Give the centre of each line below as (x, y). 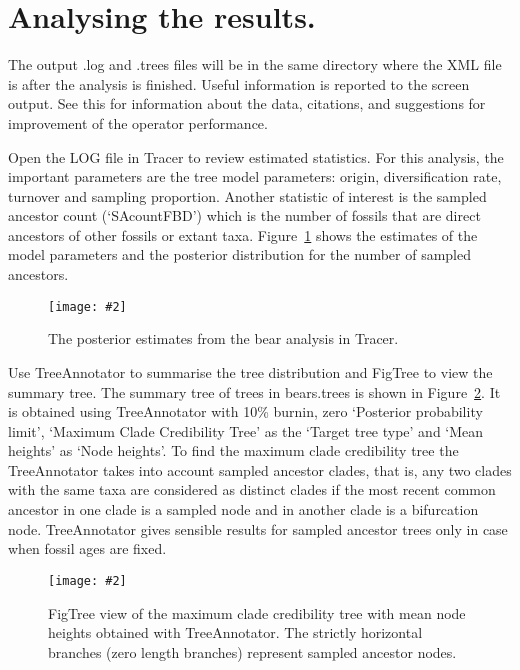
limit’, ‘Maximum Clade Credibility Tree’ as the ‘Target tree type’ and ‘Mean (246, 430)
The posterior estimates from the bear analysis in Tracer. (223, 338)
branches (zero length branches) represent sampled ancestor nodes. (252, 651)
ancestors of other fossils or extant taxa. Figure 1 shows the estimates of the (243, 234)
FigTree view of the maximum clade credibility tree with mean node (257, 612)
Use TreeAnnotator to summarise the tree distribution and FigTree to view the (250, 371)
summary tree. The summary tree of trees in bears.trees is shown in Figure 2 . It (254, 391)
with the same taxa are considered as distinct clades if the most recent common (252, 489)
